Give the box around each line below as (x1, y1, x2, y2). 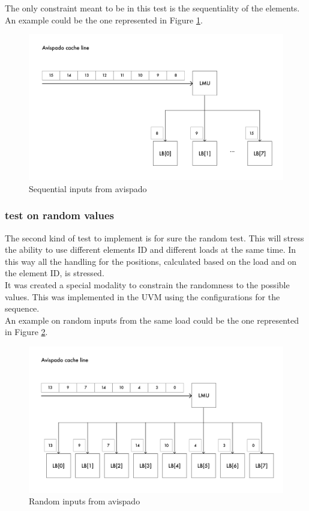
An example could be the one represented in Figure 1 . (5, 13, 203, 26)
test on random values (5, 208, 114, 223)
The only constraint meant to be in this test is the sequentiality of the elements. (5, 2, 300, 14)
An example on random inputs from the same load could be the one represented (5, 313, 299, 326)
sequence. (5, 302, 40, 315)
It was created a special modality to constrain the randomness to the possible (5, 279, 290, 291)
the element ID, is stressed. (5, 267, 104, 279)
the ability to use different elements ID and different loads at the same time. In (5, 243, 296, 256)
